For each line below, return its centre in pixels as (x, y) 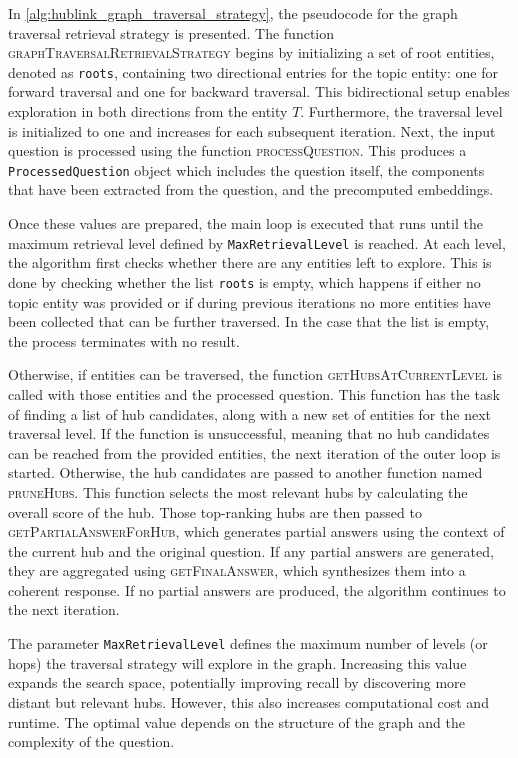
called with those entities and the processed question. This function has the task (254, 393)
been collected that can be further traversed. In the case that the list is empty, (249, 321)
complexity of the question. (91, 741)
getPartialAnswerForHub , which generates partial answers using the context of (256, 531)
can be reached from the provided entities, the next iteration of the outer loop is (254, 452)
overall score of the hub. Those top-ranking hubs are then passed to (215, 511)
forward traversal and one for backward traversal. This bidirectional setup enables (259, 91)
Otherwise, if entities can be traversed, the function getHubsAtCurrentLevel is (255, 374)
